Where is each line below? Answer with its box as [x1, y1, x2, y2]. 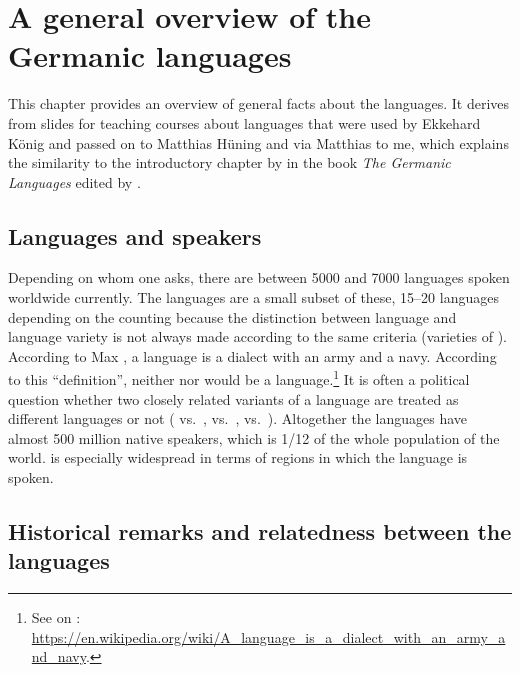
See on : [31, 607, 81, 628]
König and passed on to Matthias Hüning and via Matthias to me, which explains [8, 132, 509, 153]
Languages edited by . [8, 171, 141, 192]
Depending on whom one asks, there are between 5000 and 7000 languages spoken [8, 267, 510, 288]
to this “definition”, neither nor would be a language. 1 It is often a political [8, 366, 470, 390]
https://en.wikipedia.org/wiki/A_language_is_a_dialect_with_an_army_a [31, 626, 506, 647]
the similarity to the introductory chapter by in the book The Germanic [8, 152, 451, 173]
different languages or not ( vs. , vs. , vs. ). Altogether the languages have [8, 408, 467, 429]
